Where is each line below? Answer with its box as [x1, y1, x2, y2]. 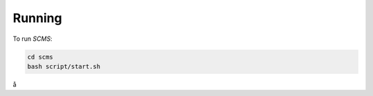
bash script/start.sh [27, 62, 101, 70]
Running [12, 10, 62, 26]
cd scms [27, 52, 53, 61]
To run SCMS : [12, 35, 52, 43]
